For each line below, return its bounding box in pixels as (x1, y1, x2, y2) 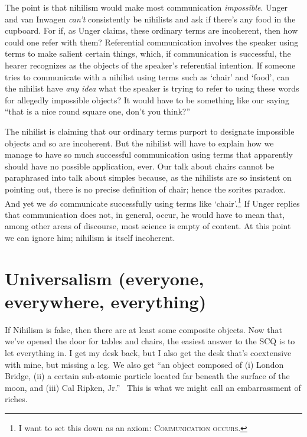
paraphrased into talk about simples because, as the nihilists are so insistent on (5, 171, 292, 184)
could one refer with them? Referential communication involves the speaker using (5, 35, 299, 48)
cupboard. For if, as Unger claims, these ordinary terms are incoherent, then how (5, 24, 298, 37)
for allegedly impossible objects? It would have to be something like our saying (5, 93, 289, 106)
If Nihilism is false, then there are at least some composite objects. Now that (5, 323, 282, 335)
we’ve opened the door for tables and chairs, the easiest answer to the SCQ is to (5, 335, 295, 347)
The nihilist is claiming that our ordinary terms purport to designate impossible (5, 125, 295, 137)
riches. (5, 393, 28, 405)
